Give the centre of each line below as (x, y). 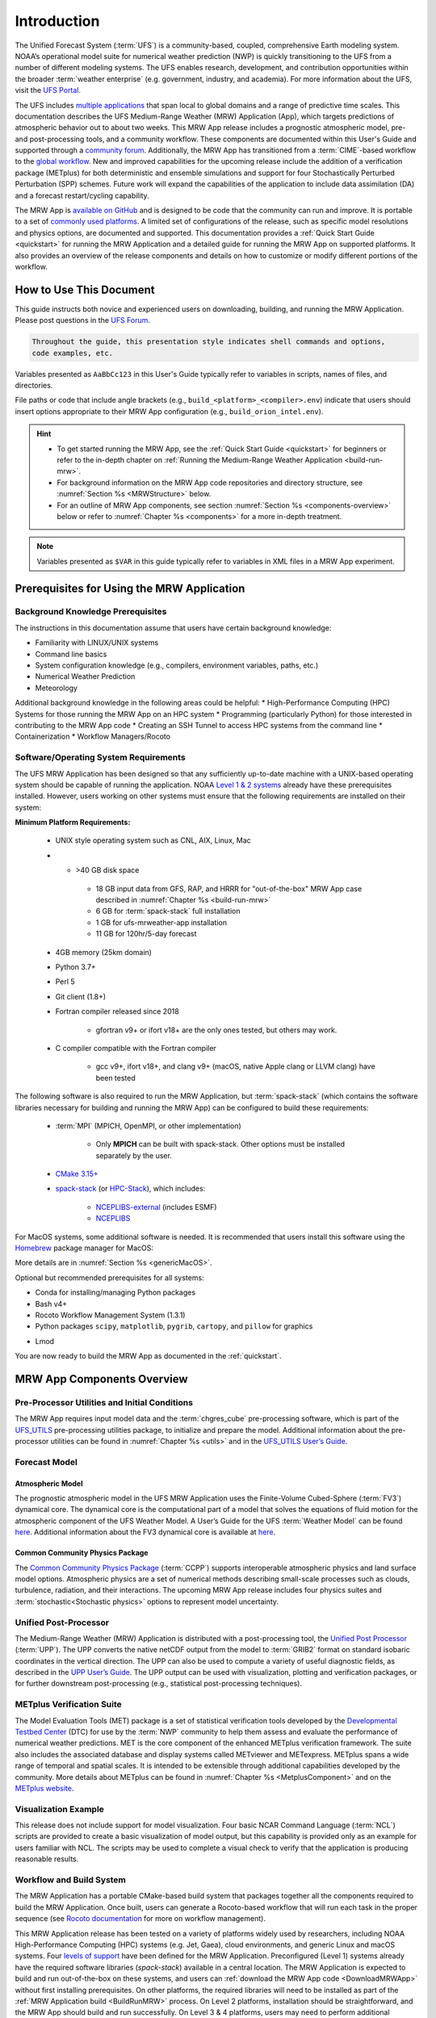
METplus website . (44, 1788)
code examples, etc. (72, 353)
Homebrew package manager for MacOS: (84, 1248)
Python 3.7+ (75, 967)
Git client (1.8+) (81, 996)
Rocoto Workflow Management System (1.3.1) (110, 1315)
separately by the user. (134, 1155)
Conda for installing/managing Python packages (115, 1292)
